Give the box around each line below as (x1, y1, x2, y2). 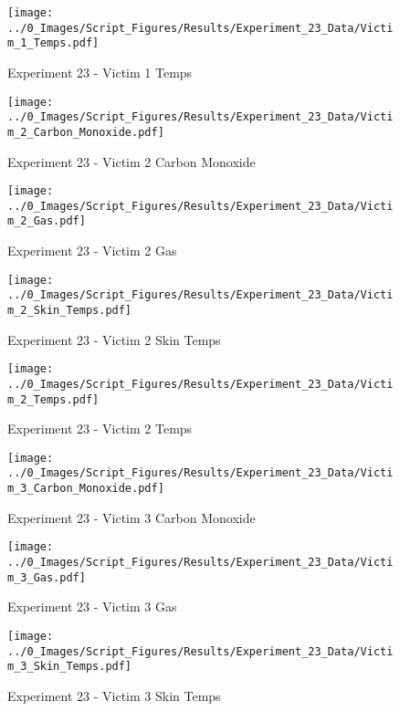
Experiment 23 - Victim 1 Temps (7, 62, 193, 81)
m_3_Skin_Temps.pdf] (7, 660, 132, 674)
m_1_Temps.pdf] (7, 37, 100, 50)
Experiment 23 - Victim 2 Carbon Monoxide (7, 152, 256, 171)
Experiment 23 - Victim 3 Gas (7, 597, 177, 616)
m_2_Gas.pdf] (7, 214, 86, 228)
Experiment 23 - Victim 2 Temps (7, 419, 193, 438)
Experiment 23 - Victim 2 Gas (7, 241, 177, 260)
